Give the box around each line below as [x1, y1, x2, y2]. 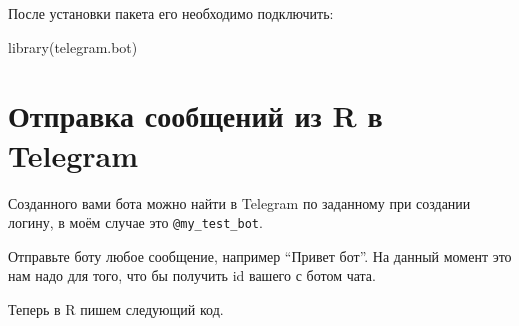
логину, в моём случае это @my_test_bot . [8, 212, 263, 233]
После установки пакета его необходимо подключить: [8, 3, 334, 23]
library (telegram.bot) [8, 36, 138, 57]
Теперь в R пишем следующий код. [8, 298, 224, 319]
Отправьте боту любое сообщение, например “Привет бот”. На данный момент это [8, 245, 512, 266]
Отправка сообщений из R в [8, 95, 383, 136]
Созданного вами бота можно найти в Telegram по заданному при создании [8, 192, 471, 213]
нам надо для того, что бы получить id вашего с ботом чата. [8, 265, 376, 286]
